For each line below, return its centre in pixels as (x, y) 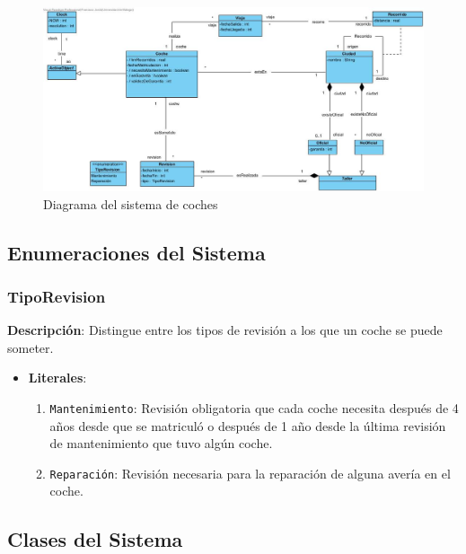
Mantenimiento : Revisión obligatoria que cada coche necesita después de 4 (254, 407)
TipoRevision (57, 296)
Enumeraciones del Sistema (136, 252)
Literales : (57, 378)
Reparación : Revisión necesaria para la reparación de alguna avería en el (250, 473)
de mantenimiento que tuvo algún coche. (161, 443)
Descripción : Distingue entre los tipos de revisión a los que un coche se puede (225, 330)
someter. (31, 347)
